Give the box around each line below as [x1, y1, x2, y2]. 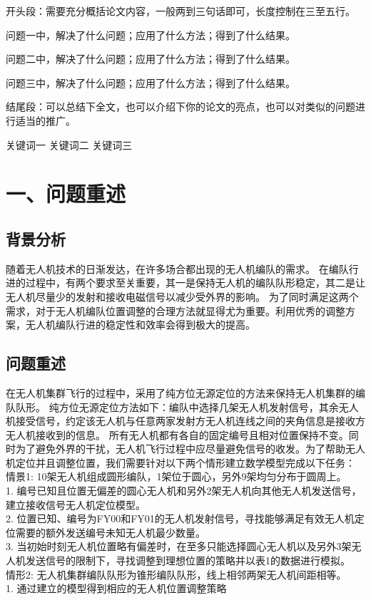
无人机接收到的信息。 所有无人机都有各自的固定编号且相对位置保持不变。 [6, 427, 349, 442]
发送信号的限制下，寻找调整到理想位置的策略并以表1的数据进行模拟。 [25, 553, 350, 568]
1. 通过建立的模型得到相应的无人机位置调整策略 [6, 581, 227, 596]
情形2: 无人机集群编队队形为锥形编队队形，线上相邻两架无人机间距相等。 [6, 567, 347, 581]
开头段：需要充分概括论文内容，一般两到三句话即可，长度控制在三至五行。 [6, 4, 355, 18]
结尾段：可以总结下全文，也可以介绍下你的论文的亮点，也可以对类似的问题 [6, 99, 355, 114]
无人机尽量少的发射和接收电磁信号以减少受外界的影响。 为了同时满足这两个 [6, 289, 359, 304]
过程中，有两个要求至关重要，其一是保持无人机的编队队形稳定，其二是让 [25, 275, 365, 290]
